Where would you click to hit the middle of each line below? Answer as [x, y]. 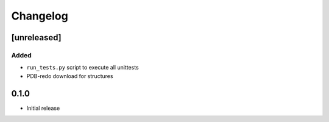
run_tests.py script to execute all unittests [83, 68]
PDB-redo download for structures [70, 76]
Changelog [40, 16]
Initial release [43, 108]
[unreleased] [37, 38]
